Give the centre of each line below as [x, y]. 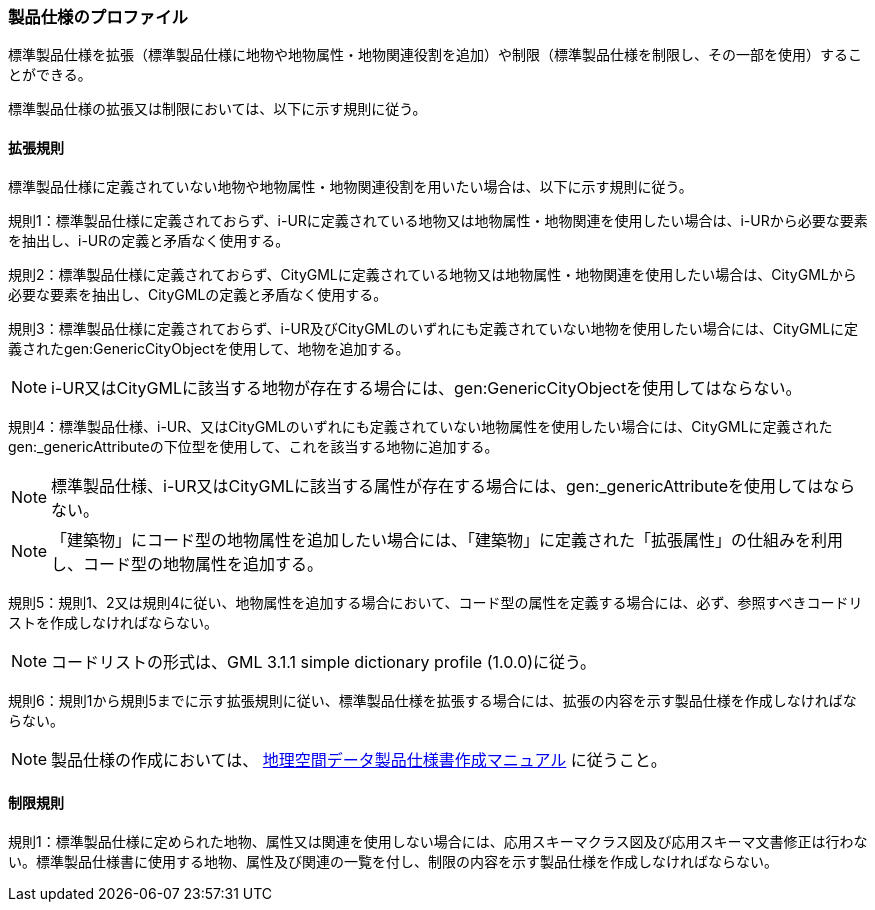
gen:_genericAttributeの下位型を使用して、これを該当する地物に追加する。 [253, 446]
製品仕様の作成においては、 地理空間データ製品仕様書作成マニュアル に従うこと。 [359, 759]
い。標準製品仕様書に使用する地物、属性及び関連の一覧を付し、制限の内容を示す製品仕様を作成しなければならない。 [393, 861]
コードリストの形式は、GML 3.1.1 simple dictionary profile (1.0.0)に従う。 [324, 661]
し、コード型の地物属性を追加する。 [187, 563]
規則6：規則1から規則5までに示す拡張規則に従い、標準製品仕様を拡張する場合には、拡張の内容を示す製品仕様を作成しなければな [432, 700]
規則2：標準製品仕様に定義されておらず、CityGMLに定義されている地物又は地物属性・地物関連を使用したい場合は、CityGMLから [432, 274]
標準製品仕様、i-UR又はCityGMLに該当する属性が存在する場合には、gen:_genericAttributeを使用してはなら [453, 485]
